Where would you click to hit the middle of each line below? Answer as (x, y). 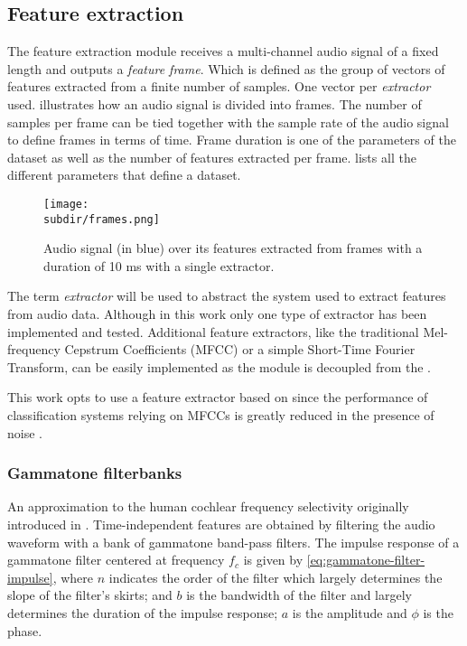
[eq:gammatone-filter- (366, 560)
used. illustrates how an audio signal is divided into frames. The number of (215, 103)
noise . (25, 432)
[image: (66, 204)
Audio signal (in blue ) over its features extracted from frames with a (233, 248)
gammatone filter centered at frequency (116, 560)
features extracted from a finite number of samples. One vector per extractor (219, 86)
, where (73, 577)
